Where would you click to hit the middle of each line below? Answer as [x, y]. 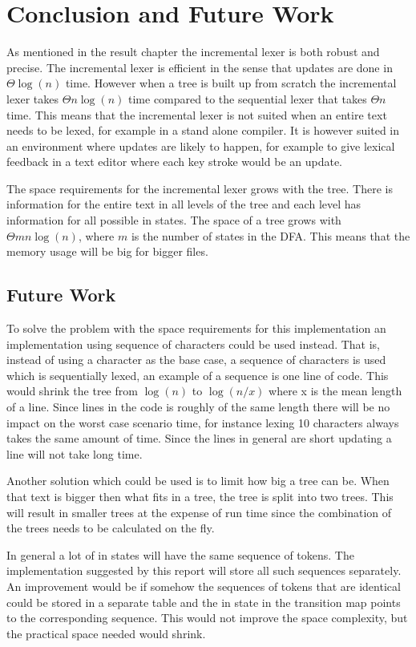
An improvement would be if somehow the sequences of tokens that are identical [204, 586]
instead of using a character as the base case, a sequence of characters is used [196, 360]
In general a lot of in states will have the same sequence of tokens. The [180, 554]
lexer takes [33, 98]
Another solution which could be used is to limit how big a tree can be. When [198, 481]
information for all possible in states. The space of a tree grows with [174, 220]
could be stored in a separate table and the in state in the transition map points [204, 602]
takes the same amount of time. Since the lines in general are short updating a [199, 438]
